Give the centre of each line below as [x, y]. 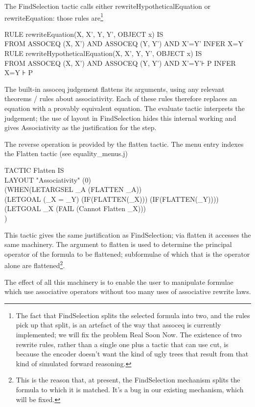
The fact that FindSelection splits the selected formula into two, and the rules [133, 315]
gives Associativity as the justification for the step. [81, 127]
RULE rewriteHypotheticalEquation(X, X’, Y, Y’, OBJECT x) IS [103, 53]
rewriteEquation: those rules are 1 [54, 17]
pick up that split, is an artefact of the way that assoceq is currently [118, 325]
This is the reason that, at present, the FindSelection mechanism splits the [128, 380]
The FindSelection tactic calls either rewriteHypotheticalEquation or [108, 6]
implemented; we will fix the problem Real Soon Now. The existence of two [129, 334]
